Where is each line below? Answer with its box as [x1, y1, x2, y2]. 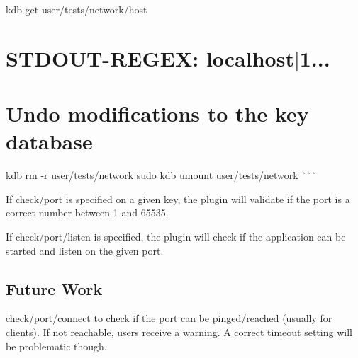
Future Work [6, 277, 103, 299]
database [6, 127, 93, 156]
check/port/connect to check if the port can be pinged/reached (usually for [6, 311, 332, 325]
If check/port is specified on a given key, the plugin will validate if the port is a [6, 191, 350, 206]
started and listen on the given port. [6, 243, 164, 258]
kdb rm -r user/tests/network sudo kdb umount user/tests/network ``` [6, 168, 317, 183]
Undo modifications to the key [6, 99, 309, 128]
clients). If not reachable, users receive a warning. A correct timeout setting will [6, 325, 352, 340]
